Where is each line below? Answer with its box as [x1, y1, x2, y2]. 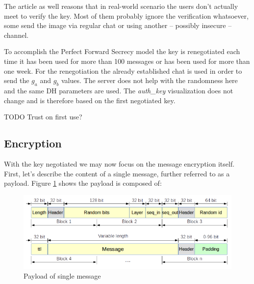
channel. [4, 29, 29, 40]
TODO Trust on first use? [4, 112, 82, 122]
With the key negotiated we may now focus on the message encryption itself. [4, 158, 235, 169]
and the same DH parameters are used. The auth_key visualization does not [4, 85, 233, 95]
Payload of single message [24, 270, 101, 281]
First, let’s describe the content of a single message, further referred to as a [4, 168, 230, 178]
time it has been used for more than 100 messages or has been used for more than [4, 56, 250, 66]
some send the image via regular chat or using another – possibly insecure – [4, 20, 232, 30]
